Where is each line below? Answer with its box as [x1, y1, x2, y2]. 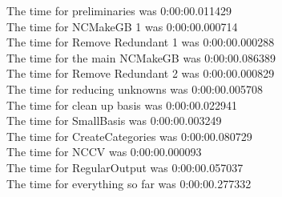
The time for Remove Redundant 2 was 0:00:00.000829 [6, 65, 275, 82]
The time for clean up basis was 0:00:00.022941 [6, 96, 238, 113]
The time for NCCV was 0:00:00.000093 [6, 143, 202, 160]
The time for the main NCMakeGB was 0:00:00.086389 [6, 49, 276, 66]
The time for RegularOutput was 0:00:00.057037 [6, 159, 244, 175]
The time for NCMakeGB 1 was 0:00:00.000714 [6, 18, 238, 34]
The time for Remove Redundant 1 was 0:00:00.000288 [6, 34, 275, 50]
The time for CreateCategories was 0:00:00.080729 [6, 127, 252, 144]
